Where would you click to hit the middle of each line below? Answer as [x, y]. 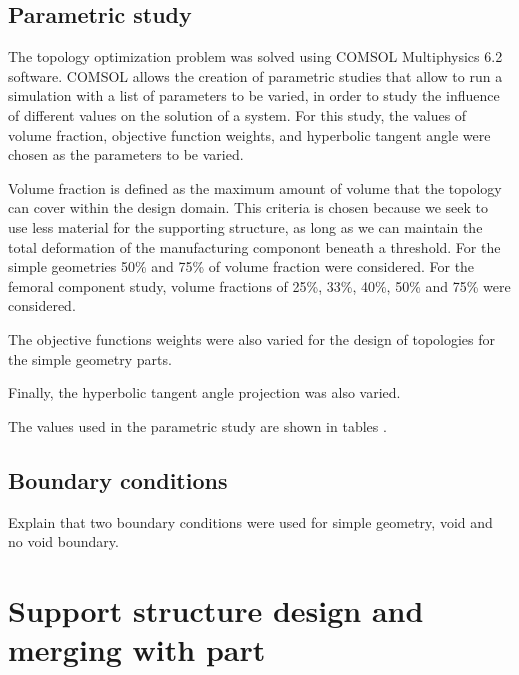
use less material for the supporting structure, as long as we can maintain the [245, 226]
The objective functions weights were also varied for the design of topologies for [252, 338]
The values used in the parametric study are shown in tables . [197, 425]
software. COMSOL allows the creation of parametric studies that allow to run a [255, 75]
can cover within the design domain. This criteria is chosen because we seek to [248, 207]
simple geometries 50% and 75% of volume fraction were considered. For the [241, 266]
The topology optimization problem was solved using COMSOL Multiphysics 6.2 [255, 56]
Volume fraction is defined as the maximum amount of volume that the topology [255, 187]
